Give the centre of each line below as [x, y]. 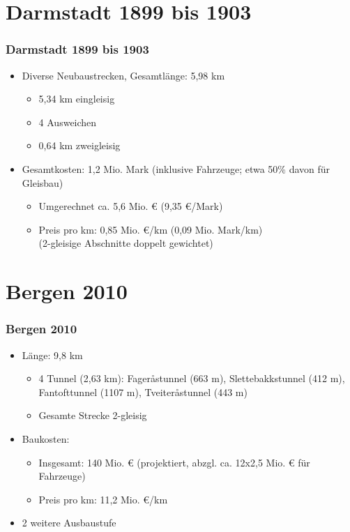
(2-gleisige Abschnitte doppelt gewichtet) [126, 243]
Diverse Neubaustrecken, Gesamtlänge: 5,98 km [123, 75]
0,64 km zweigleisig [79, 145]
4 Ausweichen [68, 122]
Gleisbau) [43, 182]
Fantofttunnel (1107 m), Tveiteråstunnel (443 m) [143, 392]
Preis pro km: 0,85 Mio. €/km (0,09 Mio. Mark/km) [151, 229]
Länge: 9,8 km [52, 355]
